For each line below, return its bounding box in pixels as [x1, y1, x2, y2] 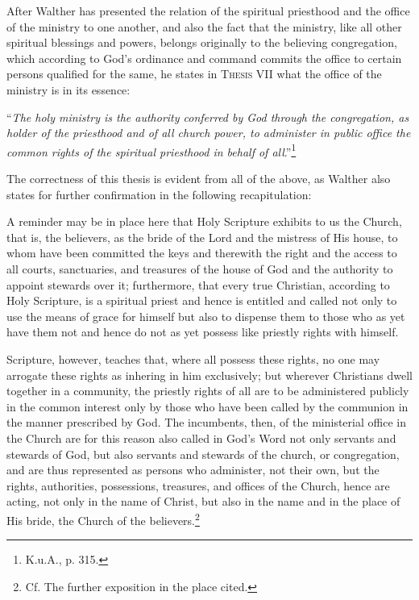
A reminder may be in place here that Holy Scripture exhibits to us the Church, [6, 213, 402, 230]
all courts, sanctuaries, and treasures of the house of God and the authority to [6, 260, 393, 277]
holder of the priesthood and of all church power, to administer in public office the [6, 124, 411, 141]
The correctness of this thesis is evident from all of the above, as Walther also [6, 170, 391, 186]
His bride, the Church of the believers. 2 [6, 509, 200, 528]
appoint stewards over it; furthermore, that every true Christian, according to [6, 276, 390, 293]
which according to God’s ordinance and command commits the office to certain [6, 49, 402, 66]
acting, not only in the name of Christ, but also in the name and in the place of [6, 493, 400, 510]
